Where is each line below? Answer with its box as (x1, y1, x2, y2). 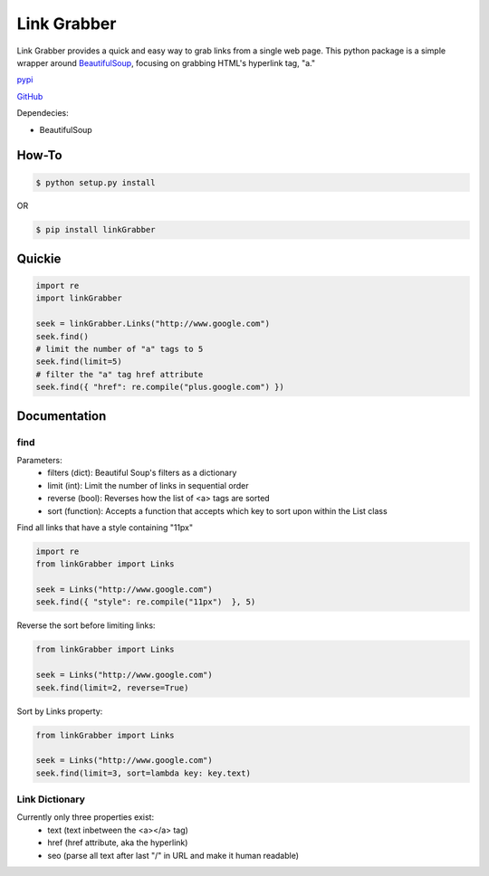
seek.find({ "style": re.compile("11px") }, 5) (35, 597, 256, 607)
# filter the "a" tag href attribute (35, 369, 204, 379)
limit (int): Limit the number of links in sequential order (47, 480, 249, 490)
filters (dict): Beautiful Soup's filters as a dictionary (47, 467, 237, 479)
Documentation (16, 408, 107, 424)
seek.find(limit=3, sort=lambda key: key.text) (35, 767, 251, 778)
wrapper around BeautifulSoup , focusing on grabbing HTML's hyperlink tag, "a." (16, 57, 316, 68)
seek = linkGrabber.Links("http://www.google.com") (35, 319, 271, 329)
